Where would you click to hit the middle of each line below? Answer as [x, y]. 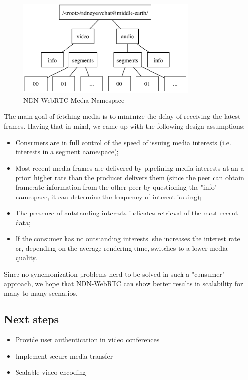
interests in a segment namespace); [67, 152]
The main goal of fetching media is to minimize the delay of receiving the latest [122, 116]
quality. [26, 257]
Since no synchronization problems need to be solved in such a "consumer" [115, 274]
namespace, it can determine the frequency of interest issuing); [108, 196]
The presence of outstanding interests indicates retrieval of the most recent [127, 213]
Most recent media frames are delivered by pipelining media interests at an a [130, 168]
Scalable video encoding [51, 372]
